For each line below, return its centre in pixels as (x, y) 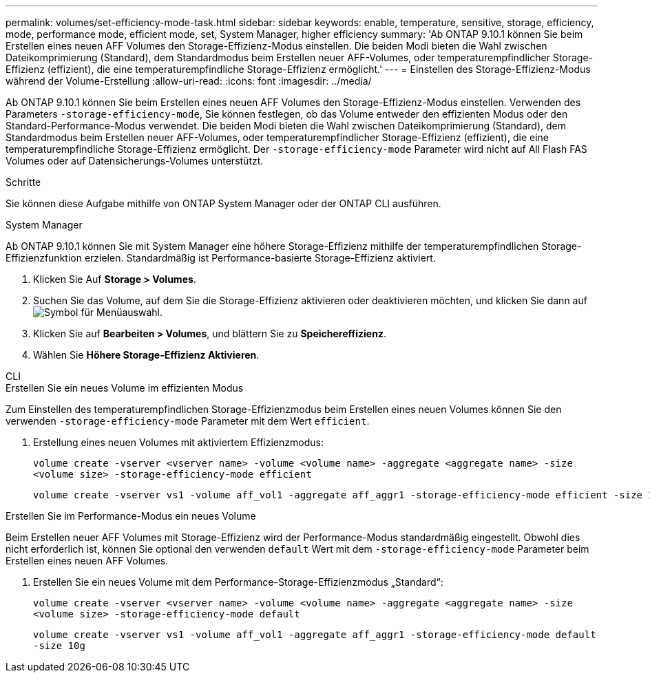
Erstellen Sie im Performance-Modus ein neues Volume (131, 516)
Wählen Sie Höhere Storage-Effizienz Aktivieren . (146, 355)
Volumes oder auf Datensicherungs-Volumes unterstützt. (135, 161)
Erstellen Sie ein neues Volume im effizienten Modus (125, 388)
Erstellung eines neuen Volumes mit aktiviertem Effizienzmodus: (178, 442)
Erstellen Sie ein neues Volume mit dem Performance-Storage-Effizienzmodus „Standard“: (238, 582)
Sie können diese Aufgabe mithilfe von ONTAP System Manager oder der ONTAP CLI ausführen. (223, 203)
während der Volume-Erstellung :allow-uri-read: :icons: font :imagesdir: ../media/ (189, 81)
